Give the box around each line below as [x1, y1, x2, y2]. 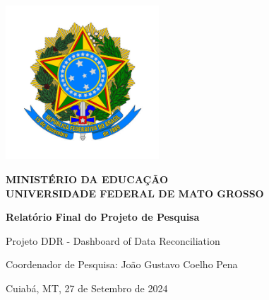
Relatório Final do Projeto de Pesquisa [6, 209, 200, 224]
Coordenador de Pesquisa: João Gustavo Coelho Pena [6, 257, 238, 272]
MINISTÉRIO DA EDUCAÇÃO [6, 171, 169, 186]
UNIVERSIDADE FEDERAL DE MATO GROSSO [6, 185, 264, 200]
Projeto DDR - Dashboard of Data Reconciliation [6, 233, 220, 248]
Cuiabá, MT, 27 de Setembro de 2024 [6, 280, 168, 295]
